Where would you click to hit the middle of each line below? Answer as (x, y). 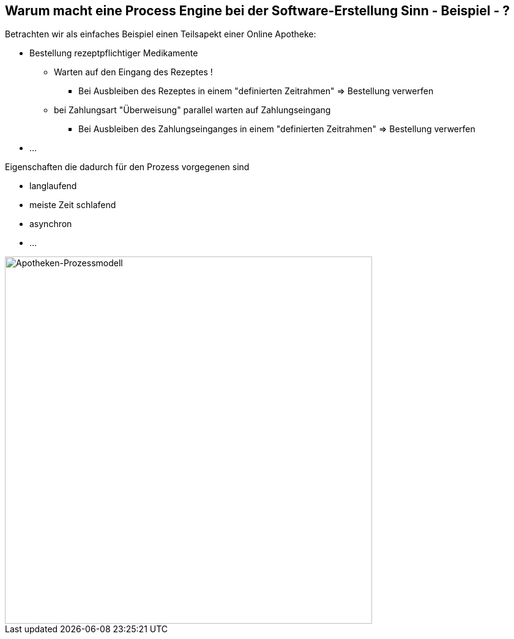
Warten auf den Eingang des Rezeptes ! (133, 72)
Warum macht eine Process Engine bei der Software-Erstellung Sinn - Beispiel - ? (257, 11)
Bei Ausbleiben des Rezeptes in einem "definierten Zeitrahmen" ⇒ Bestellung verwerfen (256, 91)
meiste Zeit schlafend (73, 205)
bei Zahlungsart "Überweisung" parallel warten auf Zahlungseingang (192, 110)
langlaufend (53, 186)
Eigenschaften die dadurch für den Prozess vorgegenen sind (127, 167)
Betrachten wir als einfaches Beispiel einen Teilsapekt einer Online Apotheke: (161, 34)
